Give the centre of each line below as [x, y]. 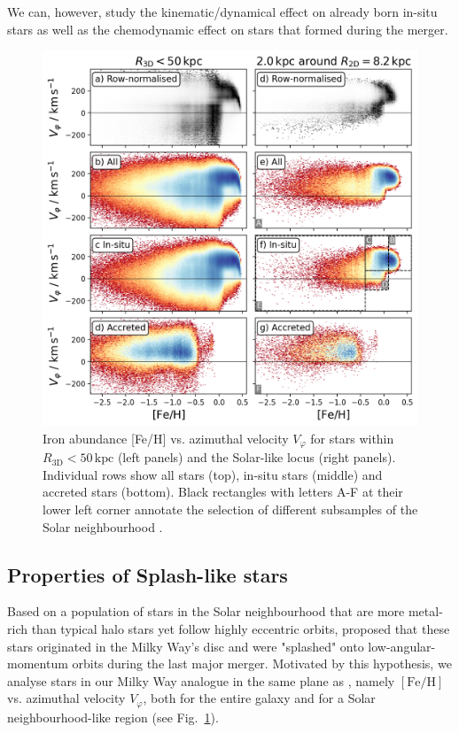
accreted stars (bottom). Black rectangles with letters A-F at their [223, 492]
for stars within [352, 438]
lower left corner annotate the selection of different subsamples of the [230, 509]
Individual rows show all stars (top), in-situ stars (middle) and [213, 474]
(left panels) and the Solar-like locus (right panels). [257, 457]
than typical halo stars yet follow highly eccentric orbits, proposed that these [241, 629]
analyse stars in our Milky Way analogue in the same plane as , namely [201, 680]
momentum [38, 664]
